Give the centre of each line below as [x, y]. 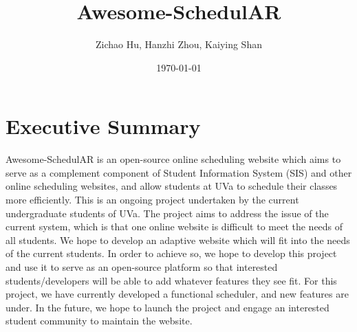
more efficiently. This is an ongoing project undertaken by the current [152, 200]
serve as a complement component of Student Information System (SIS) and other [179, 172]
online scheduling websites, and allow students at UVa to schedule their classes [172, 186]
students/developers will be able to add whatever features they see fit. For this [171, 280]
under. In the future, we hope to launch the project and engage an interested [167, 307]
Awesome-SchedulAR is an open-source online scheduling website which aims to [173, 159]
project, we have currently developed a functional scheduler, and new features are [177, 294]
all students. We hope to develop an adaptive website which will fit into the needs [178, 240]
